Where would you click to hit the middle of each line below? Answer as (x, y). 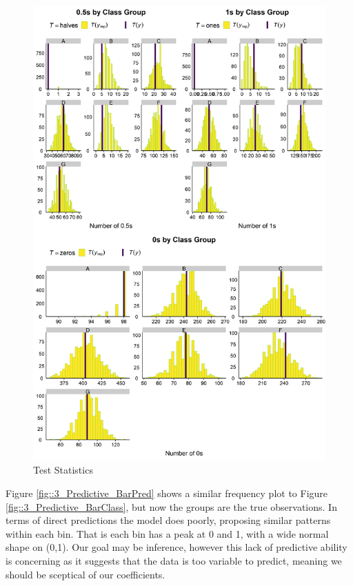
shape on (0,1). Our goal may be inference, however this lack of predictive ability (176, 547)
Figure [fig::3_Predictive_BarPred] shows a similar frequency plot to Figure (167, 493)
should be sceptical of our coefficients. (85, 574)
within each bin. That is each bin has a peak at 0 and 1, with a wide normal (167, 533)
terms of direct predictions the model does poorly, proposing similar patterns (168, 520)
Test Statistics (63, 470)
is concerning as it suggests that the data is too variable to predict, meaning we (174, 560)
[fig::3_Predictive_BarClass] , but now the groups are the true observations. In (171, 506)
